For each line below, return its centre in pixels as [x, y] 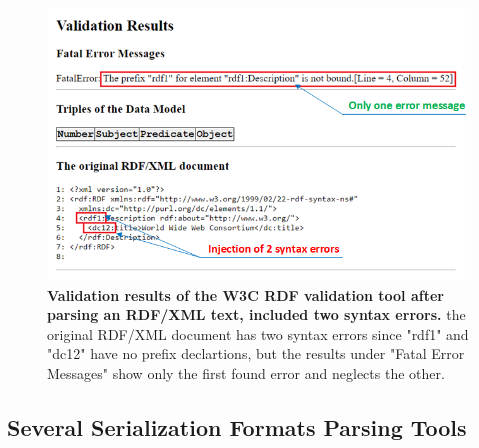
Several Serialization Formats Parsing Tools [237, 426]
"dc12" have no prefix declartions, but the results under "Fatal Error [256, 353]
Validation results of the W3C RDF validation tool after [245, 294]
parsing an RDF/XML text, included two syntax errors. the [256, 314]
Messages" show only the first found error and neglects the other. [246, 372]
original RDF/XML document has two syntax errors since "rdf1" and [258, 333]
